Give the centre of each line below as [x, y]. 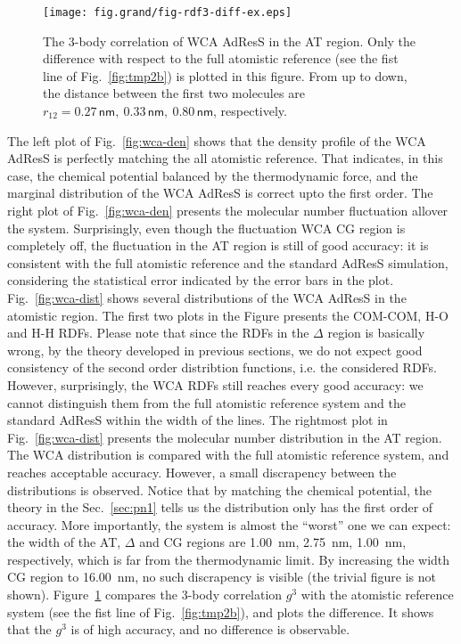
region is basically [376, 333]
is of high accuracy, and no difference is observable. [210, 629]
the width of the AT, [64, 542]
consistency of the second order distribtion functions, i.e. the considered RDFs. [222, 367]
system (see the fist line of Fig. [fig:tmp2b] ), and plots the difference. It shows [221, 611]
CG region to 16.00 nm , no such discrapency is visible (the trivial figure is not [222, 577]
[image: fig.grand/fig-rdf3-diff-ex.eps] [168, 12]
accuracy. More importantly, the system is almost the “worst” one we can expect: [229, 524]
